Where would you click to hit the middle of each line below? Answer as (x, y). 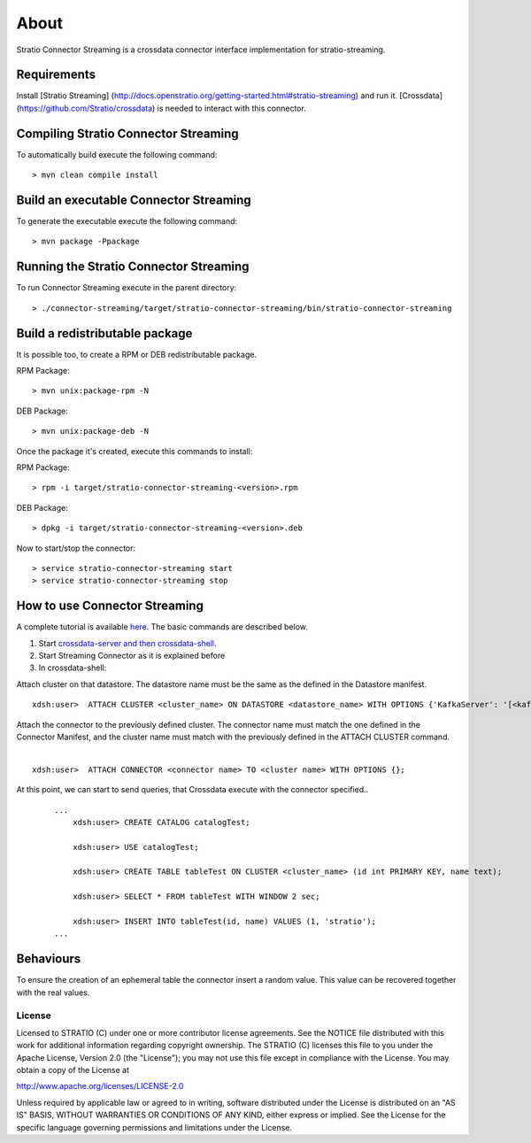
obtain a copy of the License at (73, 1070)
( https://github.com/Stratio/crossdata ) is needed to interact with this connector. (162, 108)
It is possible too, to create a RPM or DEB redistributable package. (136, 354)
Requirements (56, 75)
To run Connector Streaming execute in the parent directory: (127, 288)
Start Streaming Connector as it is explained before (132, 656)
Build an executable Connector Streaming (134, 200)
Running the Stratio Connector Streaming (133, 267)
